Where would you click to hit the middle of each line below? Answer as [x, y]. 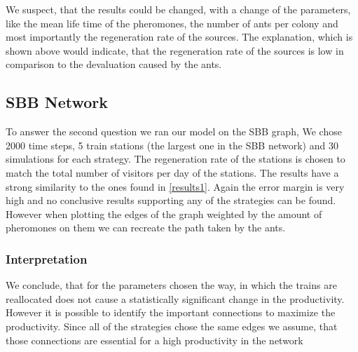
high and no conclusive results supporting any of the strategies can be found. [171, 200]
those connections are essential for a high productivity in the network [154, 340]
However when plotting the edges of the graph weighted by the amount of [164, 214]
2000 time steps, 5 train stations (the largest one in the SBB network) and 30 [172, 145]
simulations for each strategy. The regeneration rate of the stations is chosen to [175, 159]
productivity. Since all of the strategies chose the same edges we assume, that [172, 326]
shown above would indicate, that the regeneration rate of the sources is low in [175, 50]
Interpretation [47, 258]
